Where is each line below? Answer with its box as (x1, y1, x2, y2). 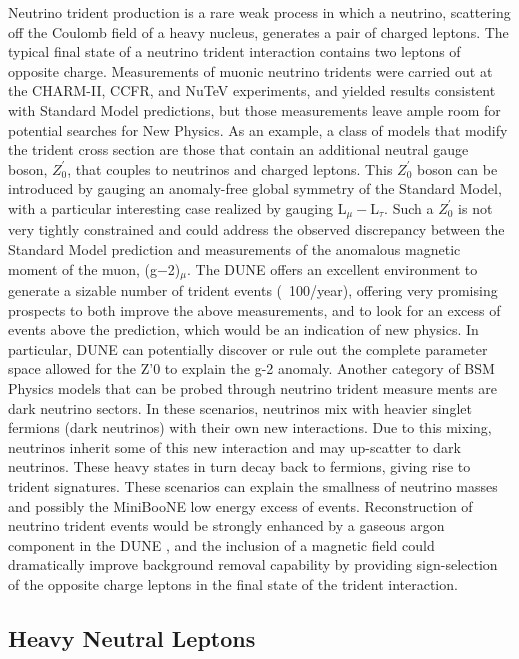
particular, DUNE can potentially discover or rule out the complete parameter (8, 338, 488, 359)
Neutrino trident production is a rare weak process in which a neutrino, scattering (8, 2, 511, 22)
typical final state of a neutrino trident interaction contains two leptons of (8, 41, 461, 62)
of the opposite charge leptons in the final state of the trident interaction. (8, 573, 458, 594)
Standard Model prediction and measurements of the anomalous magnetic (8, 238, 461, 259)
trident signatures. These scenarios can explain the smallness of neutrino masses (8, 475, 498, 496)
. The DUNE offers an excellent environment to (187, 258, 478, 279)
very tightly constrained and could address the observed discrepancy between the (8, 219, 505, 240)
